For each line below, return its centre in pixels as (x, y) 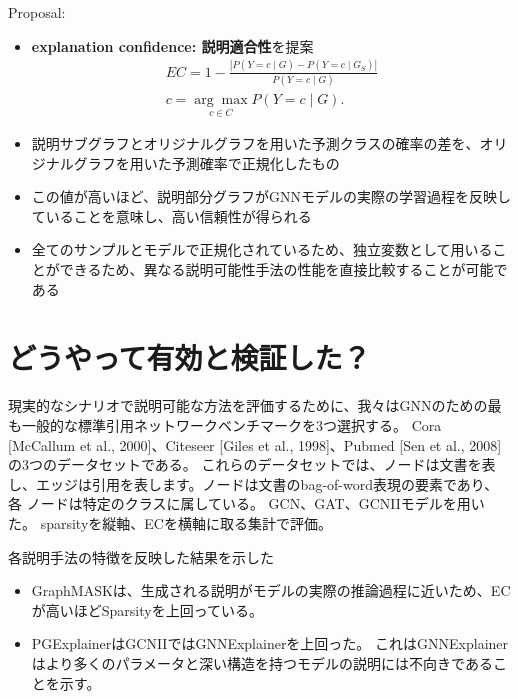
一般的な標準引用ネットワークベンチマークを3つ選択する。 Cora (231, 424)
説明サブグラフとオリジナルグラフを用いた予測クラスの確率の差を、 (255, 143)
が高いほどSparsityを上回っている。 (147, 609)
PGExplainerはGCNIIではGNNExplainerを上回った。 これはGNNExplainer (270, 643)
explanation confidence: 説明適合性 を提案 (172, 45)
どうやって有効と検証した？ (189, 357)
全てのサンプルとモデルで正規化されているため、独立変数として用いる (262, 249)
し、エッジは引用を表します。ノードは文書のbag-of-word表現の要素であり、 (253, 483)
